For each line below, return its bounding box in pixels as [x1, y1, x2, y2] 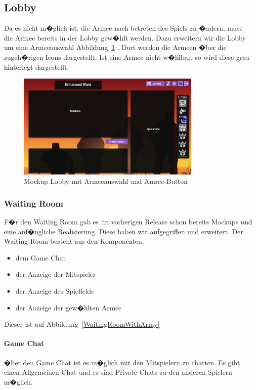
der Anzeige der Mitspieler [15, 269, 96, 279]
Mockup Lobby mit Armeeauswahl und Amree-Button [24, 176, 188, 186]
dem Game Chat [15, 252, 66, 262]
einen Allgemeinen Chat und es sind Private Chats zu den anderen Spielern [4, 367, 232, 377]
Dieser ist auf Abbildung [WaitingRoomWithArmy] [4, 319, 160, 329]
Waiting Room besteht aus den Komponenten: [4, 236, 144, 246]
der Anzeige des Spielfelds [15, 285, 94, 296]
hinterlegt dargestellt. [4, 61, 69, 72]
